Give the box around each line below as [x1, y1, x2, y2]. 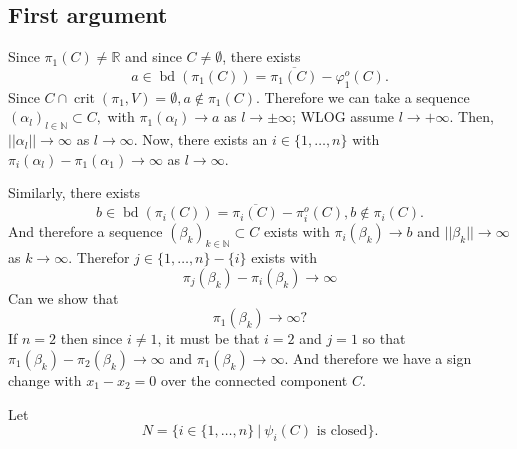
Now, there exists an [142, 129, 268, 150]
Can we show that [8, 287, 119, 308]
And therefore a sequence [8, 221, 163, 242]
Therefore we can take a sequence [264, 86, 470, 107]
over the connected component [161, 369, 348, 390]
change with [8, 369, 82, 390]
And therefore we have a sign [292, 347, 472, 368]
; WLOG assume [292, 106, 395, 127]
